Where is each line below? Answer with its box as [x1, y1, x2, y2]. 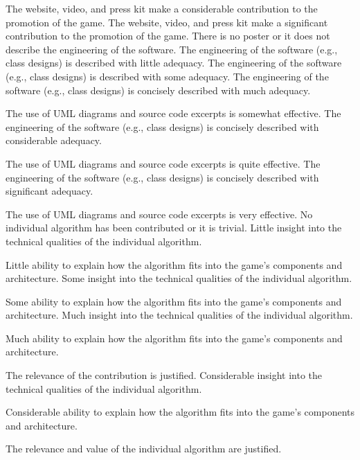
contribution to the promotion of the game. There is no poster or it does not [6, 28, 330, 43]
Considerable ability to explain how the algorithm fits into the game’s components [6, 405, 354, 419]
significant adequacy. [6, 184, 93, 198]
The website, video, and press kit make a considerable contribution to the [6, 1, 318, 15]
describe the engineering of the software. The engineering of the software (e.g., [6, 42, 338, 56]
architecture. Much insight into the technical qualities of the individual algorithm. [6, 308, 353, 322]
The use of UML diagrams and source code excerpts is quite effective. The [6, 156, 321, 170]
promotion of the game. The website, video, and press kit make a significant [6, 15, 328, 29]
